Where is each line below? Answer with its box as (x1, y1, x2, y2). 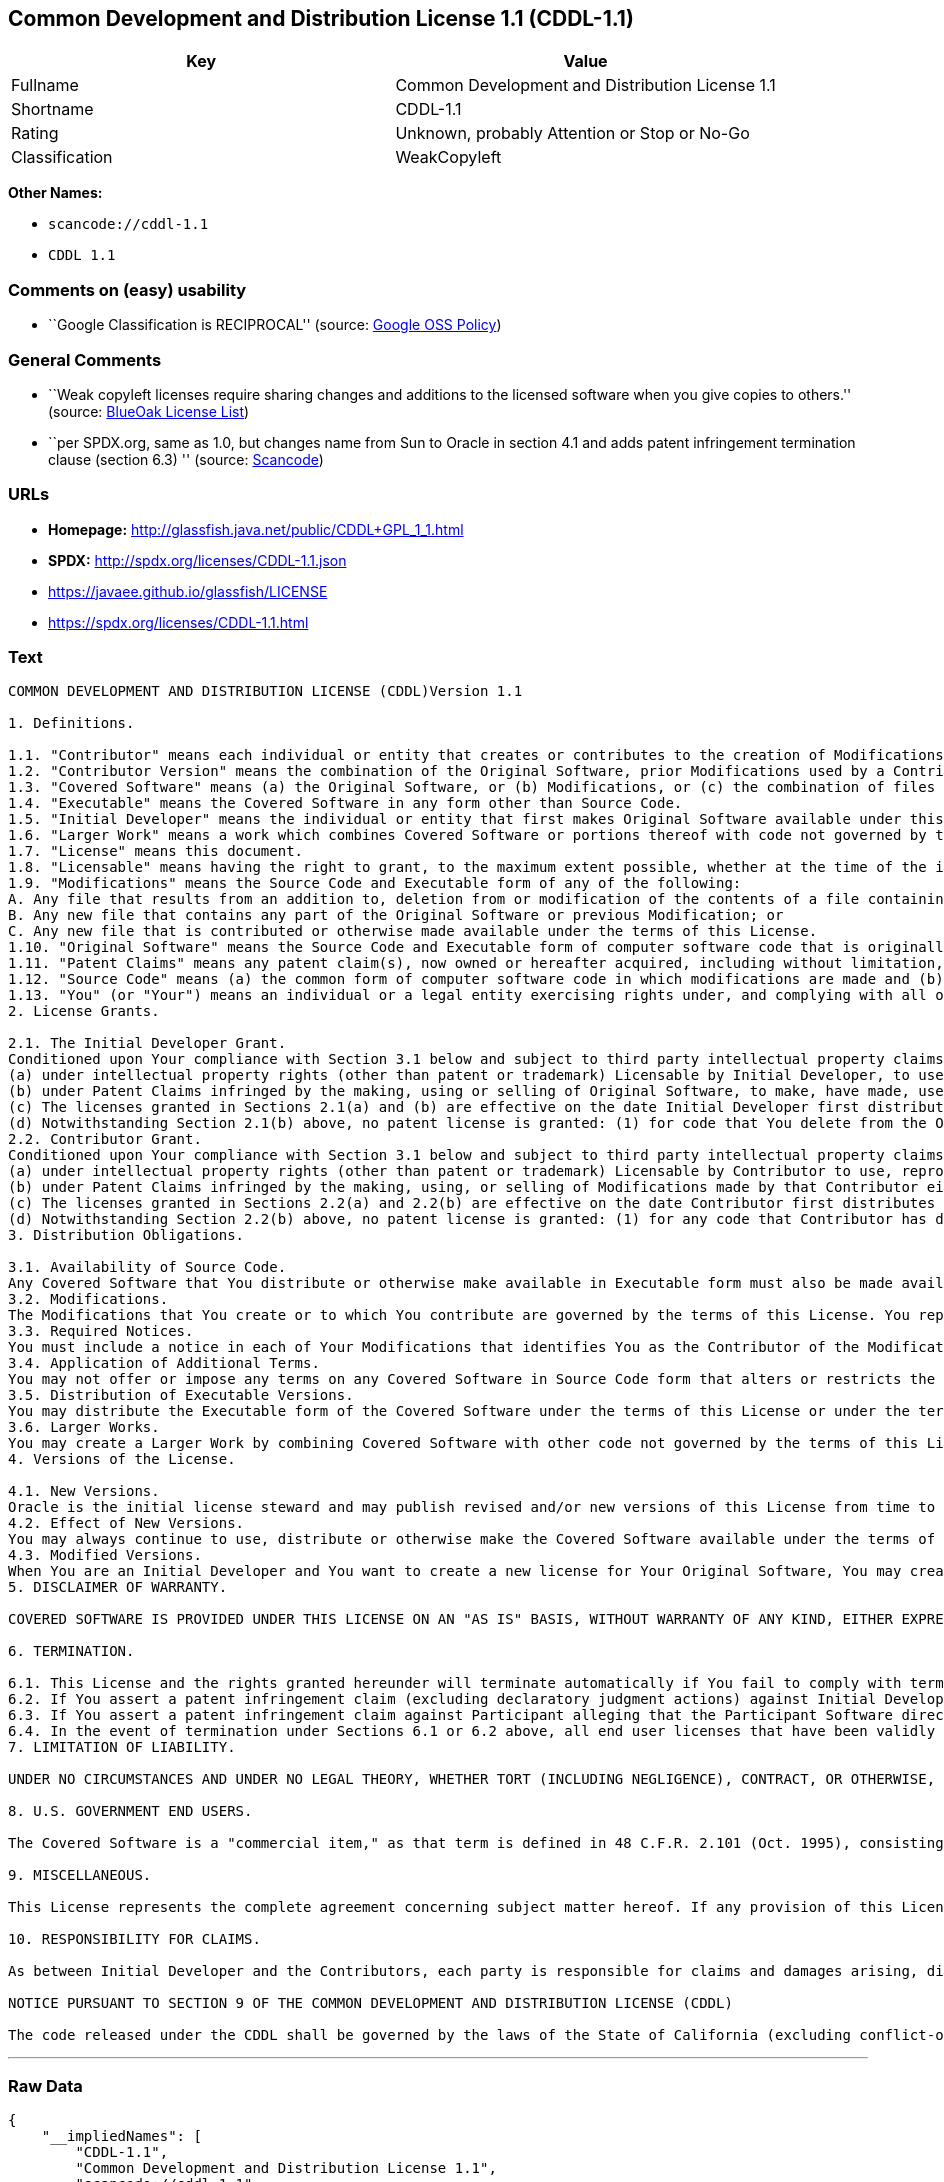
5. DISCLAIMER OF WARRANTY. (8, 1579, 228, 1596)
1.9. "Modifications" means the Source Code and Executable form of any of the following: (8, 875, 742, 892)
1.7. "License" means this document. (8, 843, 304, 860)
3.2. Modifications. (8, 1291, 169, 1308)
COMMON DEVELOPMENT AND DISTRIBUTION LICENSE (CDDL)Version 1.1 (8, 683, 523, 700)
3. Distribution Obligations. (8, 1227, 245, 1244)
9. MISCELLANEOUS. (8, 1867, 152, 1884)
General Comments (8, 349, 162, 370)
